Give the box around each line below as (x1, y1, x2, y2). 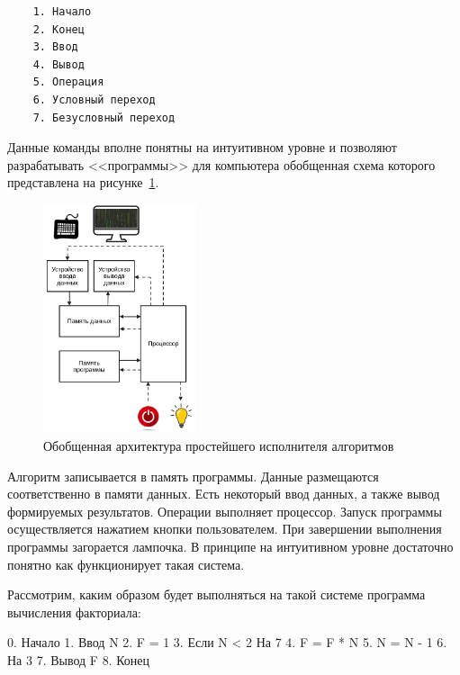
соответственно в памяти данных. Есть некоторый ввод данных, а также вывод (7, 484, 440, 503)
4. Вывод (32, 58, 85, 71)
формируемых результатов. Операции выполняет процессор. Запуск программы (7, 501, 442, 520)
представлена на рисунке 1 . (7, 173, 159, 192)
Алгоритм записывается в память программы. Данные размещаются (7, 466, 379, 485)
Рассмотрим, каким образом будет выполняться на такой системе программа (7, 585, 426, 604)
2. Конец (32, 22, 85, 36)
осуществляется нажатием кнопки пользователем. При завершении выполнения (7, 519, 442, 538)
